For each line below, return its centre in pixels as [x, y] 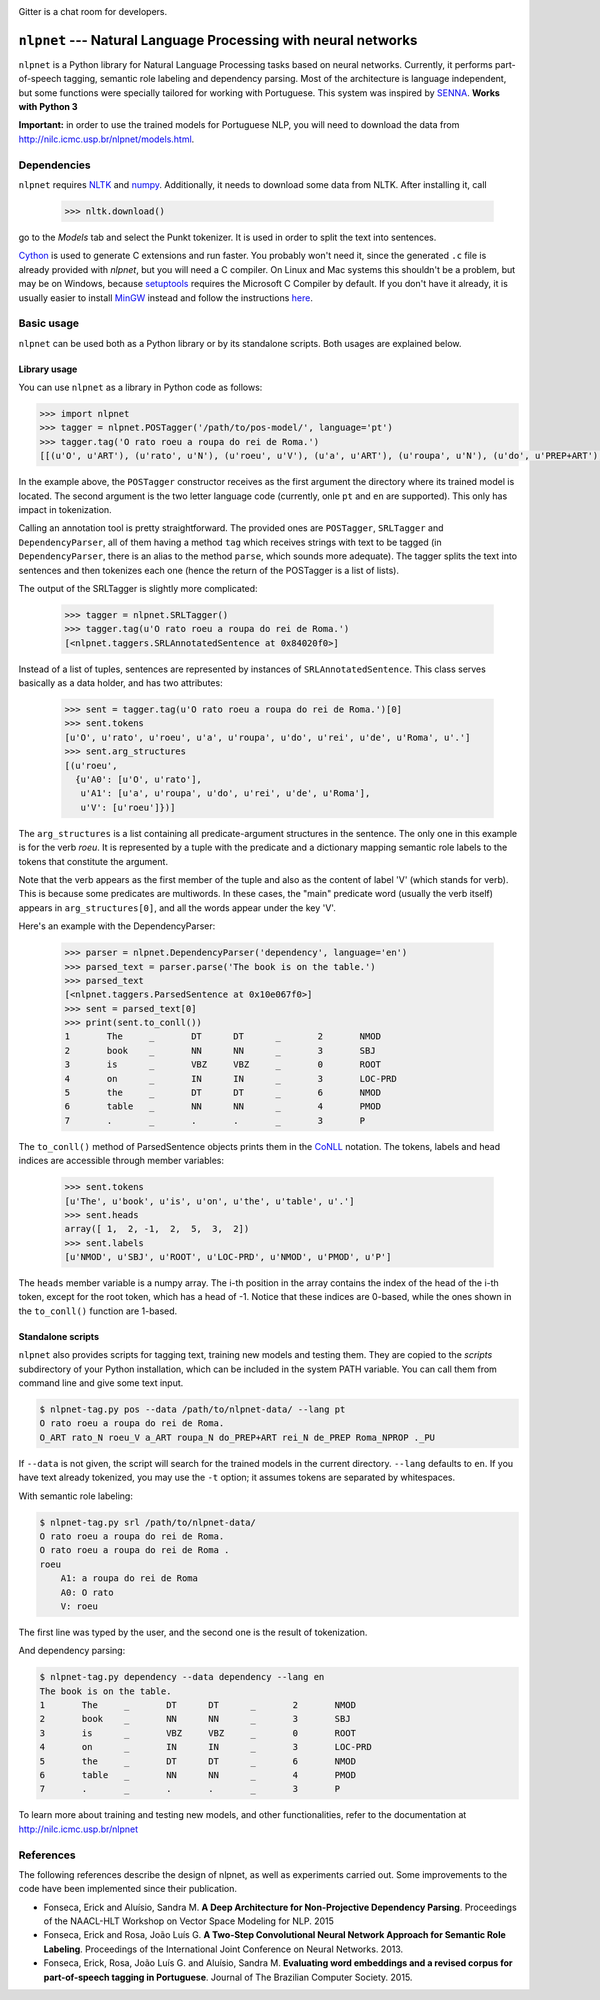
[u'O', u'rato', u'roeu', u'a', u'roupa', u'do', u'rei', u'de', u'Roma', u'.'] [267, 737]
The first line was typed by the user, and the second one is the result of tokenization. [193, 1632]
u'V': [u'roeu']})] [128, 807]
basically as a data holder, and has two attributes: [121, 683]
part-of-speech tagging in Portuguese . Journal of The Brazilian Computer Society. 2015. [228, 1977]
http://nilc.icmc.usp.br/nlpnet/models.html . [106, 139]
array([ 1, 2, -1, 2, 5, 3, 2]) [157, 1229]
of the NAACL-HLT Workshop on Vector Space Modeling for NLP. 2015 [189, 1921]
